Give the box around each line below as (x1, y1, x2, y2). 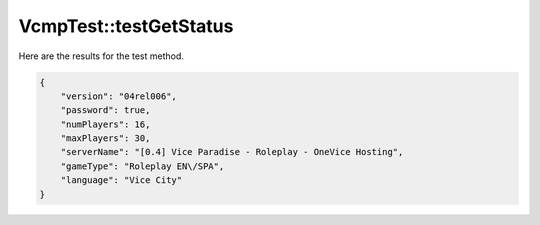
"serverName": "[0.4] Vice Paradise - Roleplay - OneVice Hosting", (60, 146, 404, 158)
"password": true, (60, 105, 151, 116)
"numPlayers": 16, (60, 118, 151, 130)
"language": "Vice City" (60, 175, 183, 186)
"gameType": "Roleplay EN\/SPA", (60, 160, 225, 172)
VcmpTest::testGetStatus (18, 15, 234, 37)
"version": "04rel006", (60, 90, 177, 102)
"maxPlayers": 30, (60, 133, 151, 144)
